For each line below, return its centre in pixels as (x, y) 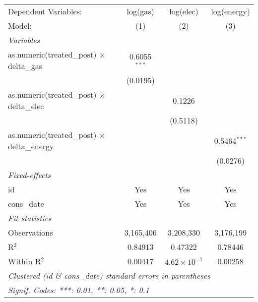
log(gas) (140, 11)
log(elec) (184, 11)
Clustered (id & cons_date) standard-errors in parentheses (109, 275)
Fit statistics (30, 218)
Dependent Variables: (45, 11)
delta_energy (31, 146)
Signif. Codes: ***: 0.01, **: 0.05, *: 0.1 (79, 290)
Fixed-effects (30, 175)
